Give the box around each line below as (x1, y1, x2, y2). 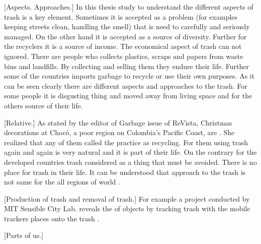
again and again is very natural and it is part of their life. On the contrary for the (4, 147, 257, 157)
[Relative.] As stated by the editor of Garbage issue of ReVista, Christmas (4, 117, 232, 128)
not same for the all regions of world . (4, 176, 120, 187)
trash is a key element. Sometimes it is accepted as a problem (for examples (4, 11, 238, 22)
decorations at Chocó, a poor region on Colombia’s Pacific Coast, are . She (4, 127, 235, 138)
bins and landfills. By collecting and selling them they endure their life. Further (4, 60, 249, 71)
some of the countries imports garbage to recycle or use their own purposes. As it (4, 71, 255, 81)
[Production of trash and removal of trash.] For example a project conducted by (4, 193, 250, 204)
